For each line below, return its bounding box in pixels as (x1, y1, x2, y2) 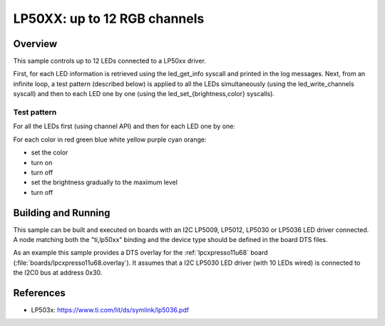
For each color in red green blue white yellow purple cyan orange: (13, 135, 207, 144)
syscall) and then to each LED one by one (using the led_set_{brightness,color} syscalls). (13, 90, 274, 98)
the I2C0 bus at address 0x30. (13, 268, 103, 277)
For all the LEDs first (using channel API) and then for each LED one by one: (13, 122, 235, 131)
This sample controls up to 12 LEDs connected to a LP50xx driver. (13, 57, 207, 65)
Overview (13, 38, 58, 50)
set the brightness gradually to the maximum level (31, 178, 178, 186)
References (13, 287, 66, 299)
